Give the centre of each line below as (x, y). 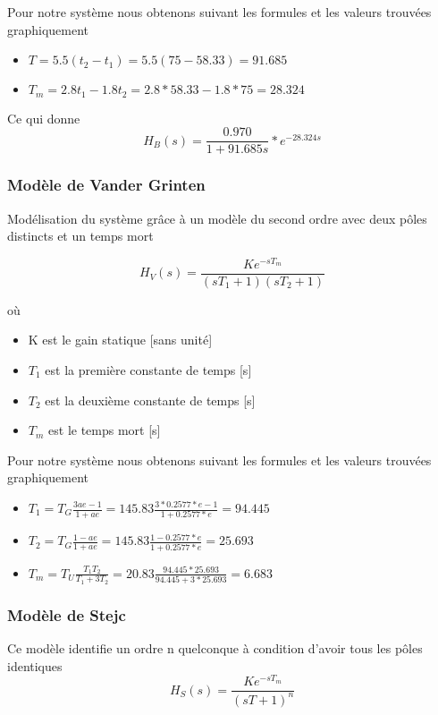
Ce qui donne (44, 118)
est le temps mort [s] (105, 430)
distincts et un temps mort (80, 236)
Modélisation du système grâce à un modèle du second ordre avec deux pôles (217, 218)
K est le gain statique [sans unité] (120, 340)
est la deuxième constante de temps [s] (150, 400)
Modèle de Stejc (67, 614)
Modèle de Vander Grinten (106, 185)
